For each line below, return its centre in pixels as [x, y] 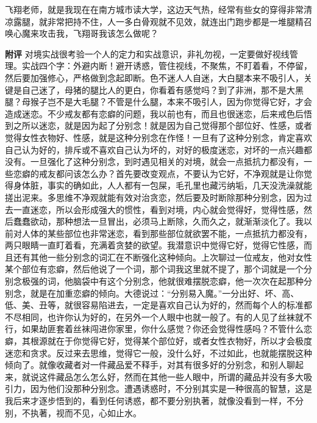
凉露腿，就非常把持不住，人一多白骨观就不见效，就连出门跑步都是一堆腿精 [154, 21]
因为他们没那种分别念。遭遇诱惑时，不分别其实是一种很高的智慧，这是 [171, 389]
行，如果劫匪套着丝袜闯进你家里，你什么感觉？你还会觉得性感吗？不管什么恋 [158, 329]
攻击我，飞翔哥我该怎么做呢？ [98, 33]
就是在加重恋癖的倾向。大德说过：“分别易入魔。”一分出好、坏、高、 [165, 293]
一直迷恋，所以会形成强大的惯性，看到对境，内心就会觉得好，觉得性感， [158, 209]
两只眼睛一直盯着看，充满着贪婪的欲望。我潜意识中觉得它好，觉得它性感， [154, 245]
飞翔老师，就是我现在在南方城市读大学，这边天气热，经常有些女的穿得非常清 [158, 9]
